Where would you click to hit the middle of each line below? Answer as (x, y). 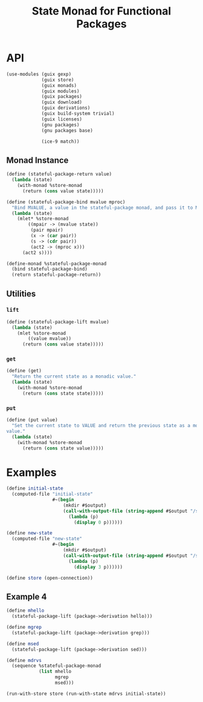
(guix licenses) (62, 119)
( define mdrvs (24, 660)
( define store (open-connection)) (50, 578)
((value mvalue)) (50, 339)
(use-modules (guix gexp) (39, 74)
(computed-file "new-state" (47, 539)
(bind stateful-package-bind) (50, 269)
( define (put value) (32, 420)
